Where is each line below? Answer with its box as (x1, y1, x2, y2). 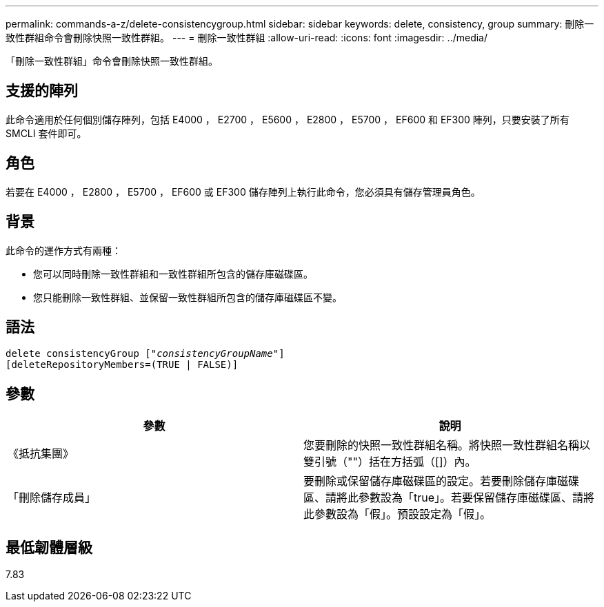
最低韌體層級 (6, 538, 92, 556)
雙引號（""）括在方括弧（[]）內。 (303, 455, 476, 469)
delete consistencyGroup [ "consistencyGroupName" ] (6, 348, 285, 360)
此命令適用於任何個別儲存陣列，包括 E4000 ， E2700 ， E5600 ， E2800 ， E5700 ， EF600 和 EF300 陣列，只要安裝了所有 (6, 113, 570, 125)
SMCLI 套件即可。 (6, 127, 87, 139)
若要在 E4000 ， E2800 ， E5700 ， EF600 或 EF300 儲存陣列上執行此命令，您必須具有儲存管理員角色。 (6, 185, 481, 198)
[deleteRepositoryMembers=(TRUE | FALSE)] (6, 359, 239, 371)
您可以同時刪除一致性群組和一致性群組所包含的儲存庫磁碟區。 (33, 267, 313, 280)
